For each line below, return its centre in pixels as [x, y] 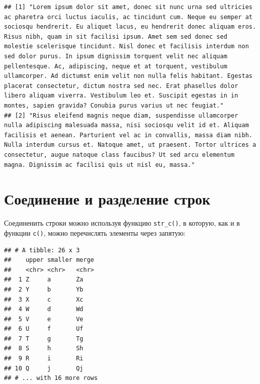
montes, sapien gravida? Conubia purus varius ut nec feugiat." [114, 105]
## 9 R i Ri [44, 359]
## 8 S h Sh [44, 349]
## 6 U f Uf [44, 329]
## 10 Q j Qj [44, 368]
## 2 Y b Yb [44, 289]
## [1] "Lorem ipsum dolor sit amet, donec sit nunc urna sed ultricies [128, 7]
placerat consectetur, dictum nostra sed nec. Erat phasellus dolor [121, 86]
